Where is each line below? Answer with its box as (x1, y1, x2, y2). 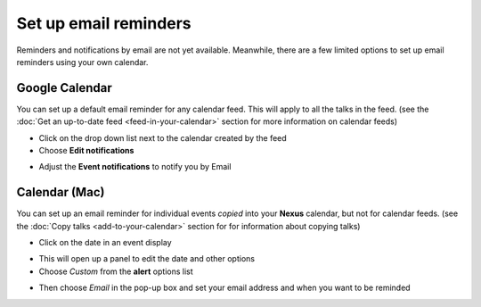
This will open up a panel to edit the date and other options (38, 253, 256, 264)
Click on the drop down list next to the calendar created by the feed (38, 132, 287, 143)
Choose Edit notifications (38, 145, 135, 156)
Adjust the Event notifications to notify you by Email (38, 162, 232, 172)
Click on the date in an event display (38, 237, 173, 248)
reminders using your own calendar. (16, 56, 149, 67)
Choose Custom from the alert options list (38, 266, 193, 277)
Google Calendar (16, 80, 112, 95)
